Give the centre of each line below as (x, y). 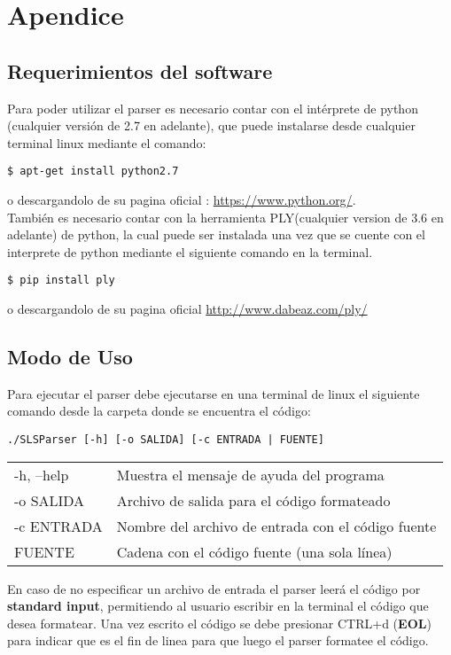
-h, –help (42, 474)
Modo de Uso (70, 357)
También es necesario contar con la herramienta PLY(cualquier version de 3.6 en (225, 217)
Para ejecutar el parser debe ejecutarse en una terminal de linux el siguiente (214, 393)
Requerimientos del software (140, 70)
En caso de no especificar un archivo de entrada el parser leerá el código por (214, 588)
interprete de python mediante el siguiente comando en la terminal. (190, 251)
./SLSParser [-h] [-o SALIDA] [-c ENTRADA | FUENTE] (166, 440)
